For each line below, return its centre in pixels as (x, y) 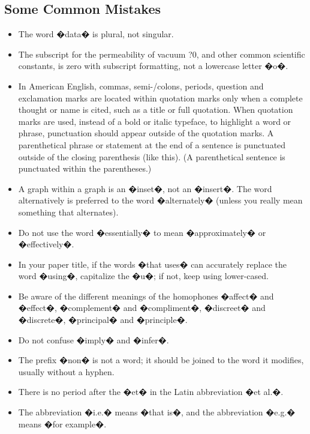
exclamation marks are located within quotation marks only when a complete (160, 98)
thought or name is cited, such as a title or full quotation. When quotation (156, 110)
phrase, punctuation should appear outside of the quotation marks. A (146, 133)
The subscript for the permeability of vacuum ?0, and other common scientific (162, 54)
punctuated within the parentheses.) (85, 168)
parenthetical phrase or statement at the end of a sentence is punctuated (152, 144)
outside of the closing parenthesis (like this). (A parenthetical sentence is (152, 156)
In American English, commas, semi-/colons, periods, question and (141, 86)
